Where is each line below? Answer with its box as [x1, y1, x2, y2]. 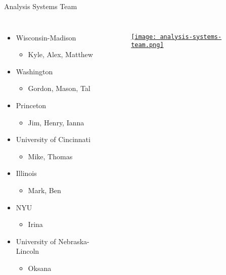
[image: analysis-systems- [131, 33, 222, 40]
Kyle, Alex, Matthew [28, 49, 93, 60]
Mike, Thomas [28, 151, 73, 161]
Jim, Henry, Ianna [28, 117, 84, 127]
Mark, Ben [28, 185, 61, 195]
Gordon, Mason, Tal [28, 83, 91, 94]
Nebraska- [58, 236, 89, 246]
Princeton [16, 100, 47, 110]
